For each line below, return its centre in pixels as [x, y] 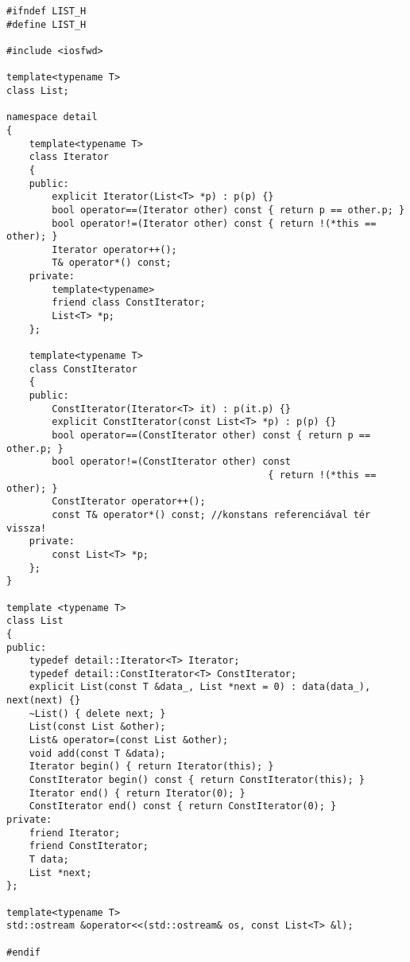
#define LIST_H [46, 24]
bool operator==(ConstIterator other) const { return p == [211, 435]
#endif [23, 952]
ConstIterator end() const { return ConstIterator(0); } [183, 806]
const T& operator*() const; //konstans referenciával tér [211, 514]
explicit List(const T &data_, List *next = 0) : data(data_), [200, 687]
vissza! [27, 528]
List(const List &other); [97, 727]
